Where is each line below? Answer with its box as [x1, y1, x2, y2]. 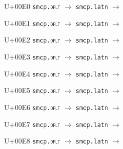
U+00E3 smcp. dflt [4, 51, 60, 61]
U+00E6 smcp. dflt [4, 101, 60, 112]
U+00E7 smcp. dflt [4, 118, 60, 129]
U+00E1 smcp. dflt [4, 17, 60, 28]
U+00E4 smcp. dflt [4, 68, 60, 78]
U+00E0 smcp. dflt [4, 1, 60, 11]
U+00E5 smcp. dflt [4, 85, 60, 95]
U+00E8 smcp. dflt [4, 135, 60, 146]
